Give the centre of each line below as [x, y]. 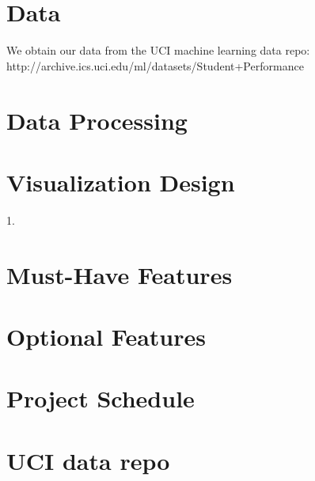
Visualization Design [121, 182]
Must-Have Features [120, 274]
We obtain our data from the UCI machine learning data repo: [158, 50]
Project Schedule [101, 398]
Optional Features [106, 336]
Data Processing [97, 120]
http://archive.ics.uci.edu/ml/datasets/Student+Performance [155, 65]
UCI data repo [88, 460]
